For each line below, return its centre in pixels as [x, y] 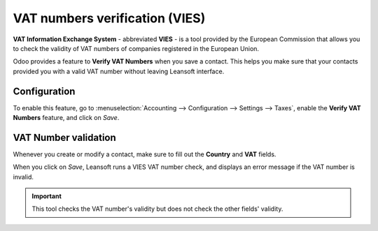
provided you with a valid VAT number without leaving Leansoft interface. [119, 71]
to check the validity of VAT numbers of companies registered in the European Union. [136, 48]
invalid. [23, 177]
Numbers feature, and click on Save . [66, 118]
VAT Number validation [65, 137]
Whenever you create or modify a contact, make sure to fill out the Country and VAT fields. [145, 154]
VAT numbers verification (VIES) [109, 18]
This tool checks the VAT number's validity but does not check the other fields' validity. [157, 209]
